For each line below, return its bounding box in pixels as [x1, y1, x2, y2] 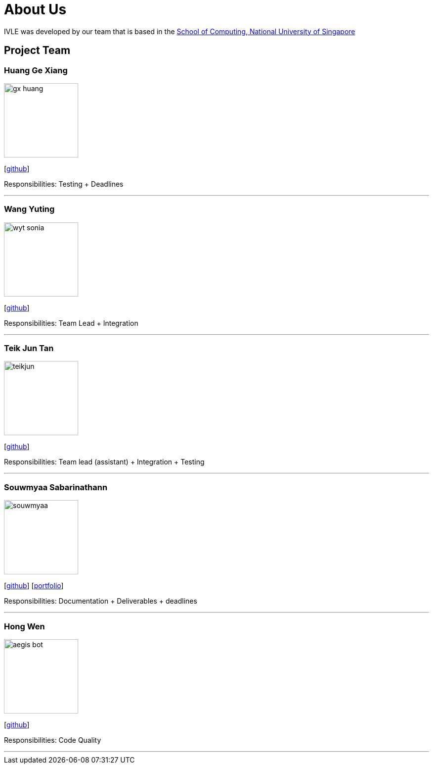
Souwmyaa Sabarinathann [4, 482, 108, 492]
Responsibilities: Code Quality [4, 735, 101, 744]
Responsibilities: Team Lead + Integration [4, 318, 138, 327]
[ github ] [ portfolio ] [4, 581, 64, 590]
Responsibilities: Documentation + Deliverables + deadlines [4, 597, 197, 606]
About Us [4, 1, 67, 18]
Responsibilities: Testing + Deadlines [4, 179, 124, 188]
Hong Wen [4, 621, 45, 631]
